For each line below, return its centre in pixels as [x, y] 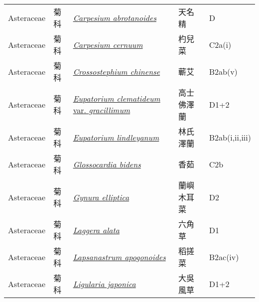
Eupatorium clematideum [117, 98]
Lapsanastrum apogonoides [119, 257]
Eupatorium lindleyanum [116, 137]
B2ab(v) [223, 71]
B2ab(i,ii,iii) [230, 137]
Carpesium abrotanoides [115, 17]
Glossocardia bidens [107, 164]
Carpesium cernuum [108, 44]
